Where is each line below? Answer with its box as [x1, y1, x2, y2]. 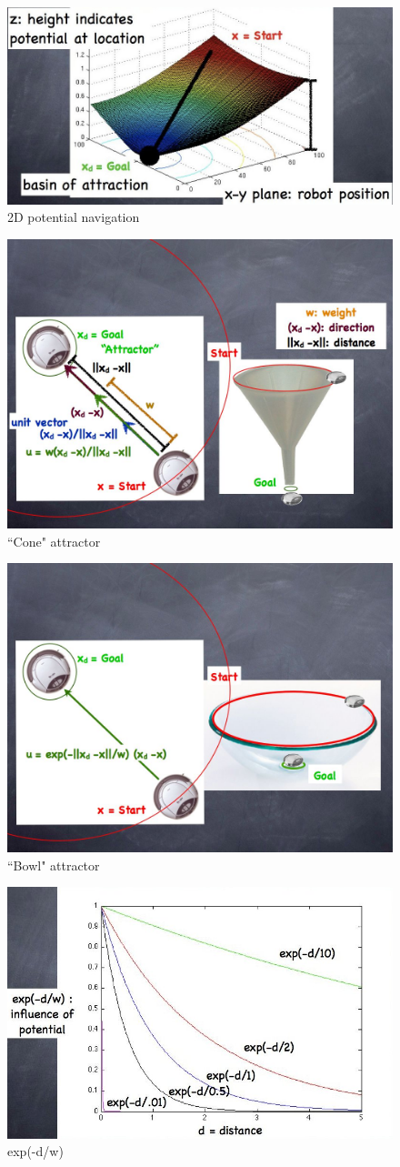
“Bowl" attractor [7, 855, 100, 874]
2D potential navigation [7, 207, 140, 226]
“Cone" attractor [7, 531, 101, 550]
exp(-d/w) [7, 1142, 64, 1161]
